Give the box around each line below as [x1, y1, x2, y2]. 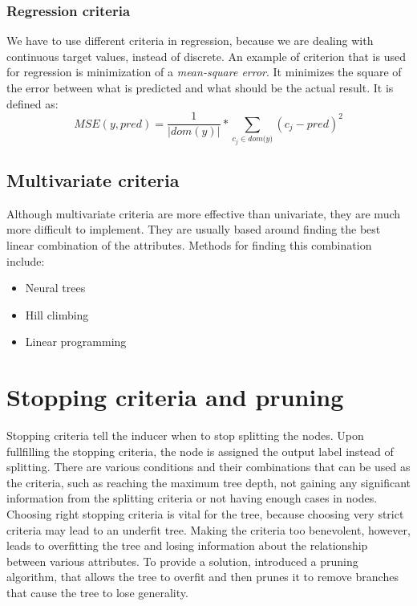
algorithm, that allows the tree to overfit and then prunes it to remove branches [6, 568, 399, 585]
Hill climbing [25, 306, 89, 323]
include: [6, 252, 45, 269]
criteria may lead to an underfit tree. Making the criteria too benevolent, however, [6, 521, 411, 538]
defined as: [6, 95, 59, 112]
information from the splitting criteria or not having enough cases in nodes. [6, 490, 378, 506]
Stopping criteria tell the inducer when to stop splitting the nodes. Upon [6, 427, 364, 444]
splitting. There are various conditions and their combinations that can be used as [6, 458, 411, 475]
